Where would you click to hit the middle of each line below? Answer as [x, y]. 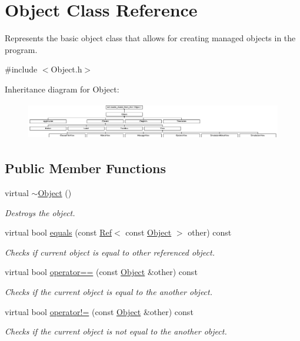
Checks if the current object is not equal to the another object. [116, 331]
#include [21, 69]
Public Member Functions [85, 168]
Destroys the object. [40, 212]
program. [21, 49]
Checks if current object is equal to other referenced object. [110, 252]
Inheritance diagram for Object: [62, 89]
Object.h [66, 69]
